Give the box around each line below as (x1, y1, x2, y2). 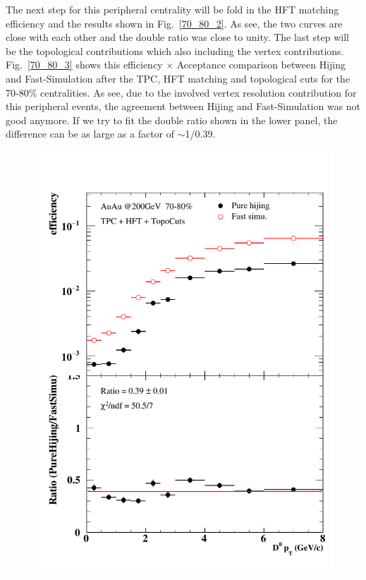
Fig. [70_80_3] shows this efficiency (6, 57, 163, 72)
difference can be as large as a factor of (6, 126, 175, 141)
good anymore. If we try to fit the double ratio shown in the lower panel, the (6, 112, 338, 127)
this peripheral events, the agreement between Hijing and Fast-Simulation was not (6, 99, 361, 114)
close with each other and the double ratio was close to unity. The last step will (6, 30, 349, 44)
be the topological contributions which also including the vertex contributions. (6, 43, 344, 58)
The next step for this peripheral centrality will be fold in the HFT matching (6, 2, 339, 16)
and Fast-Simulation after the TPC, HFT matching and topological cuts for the (6, 71, 350, 85)
